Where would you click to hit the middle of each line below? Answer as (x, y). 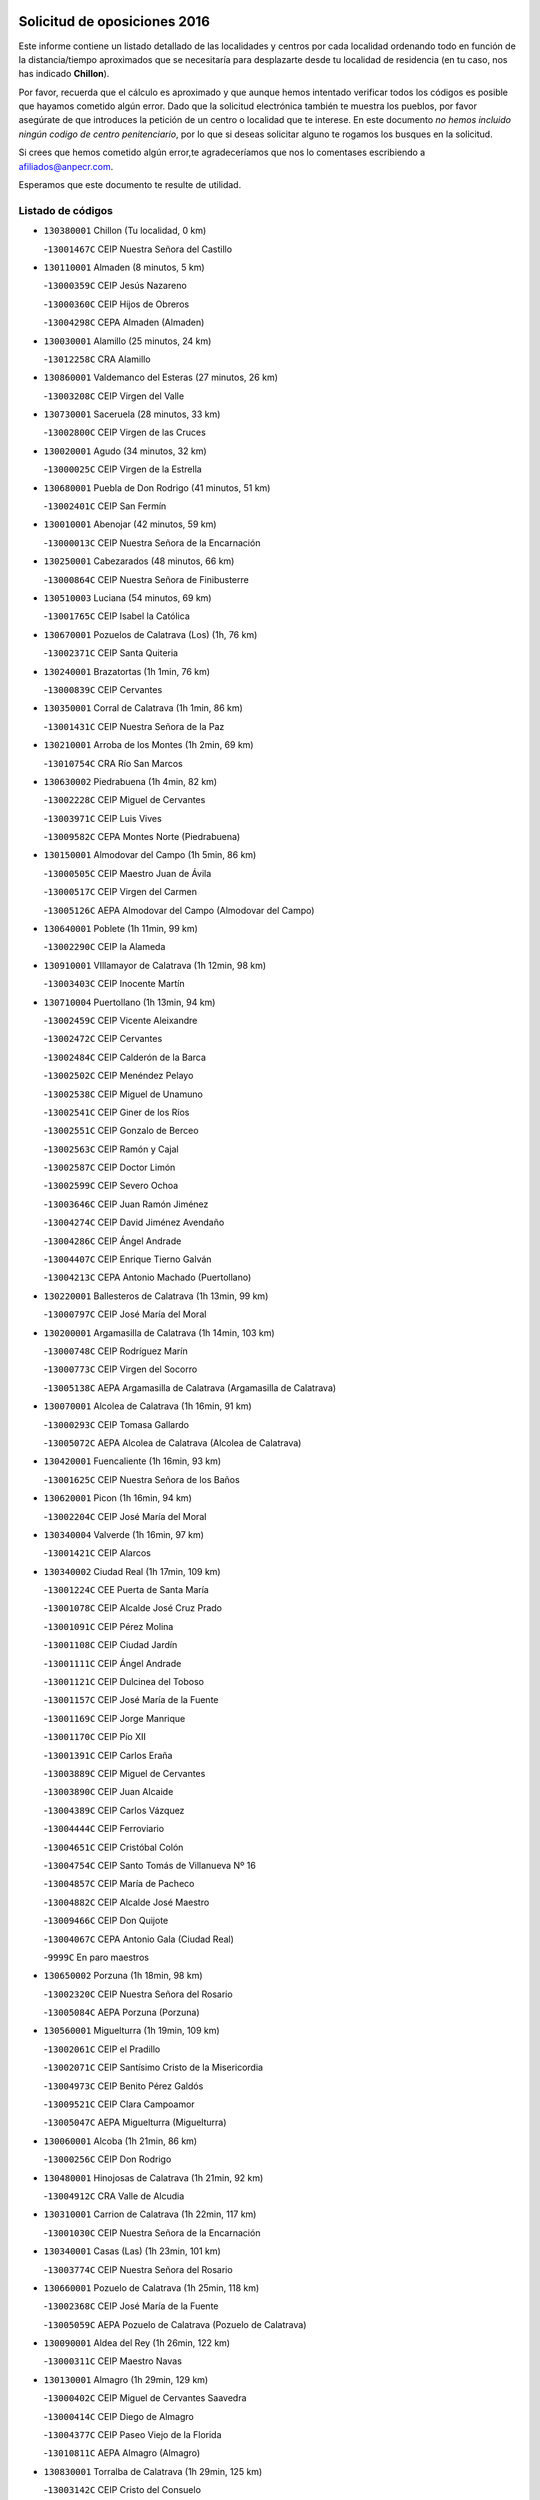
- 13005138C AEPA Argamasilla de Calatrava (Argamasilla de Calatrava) (190, 1387)
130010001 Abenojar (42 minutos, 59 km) (130, 524)
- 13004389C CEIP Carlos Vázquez (114, 1810)
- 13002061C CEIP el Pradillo (102, 2049)
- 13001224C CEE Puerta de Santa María (126, 1590)
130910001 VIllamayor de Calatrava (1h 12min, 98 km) (155, 965)
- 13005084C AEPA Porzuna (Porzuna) (121, 2012)
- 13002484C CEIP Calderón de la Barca (125, 1057)
